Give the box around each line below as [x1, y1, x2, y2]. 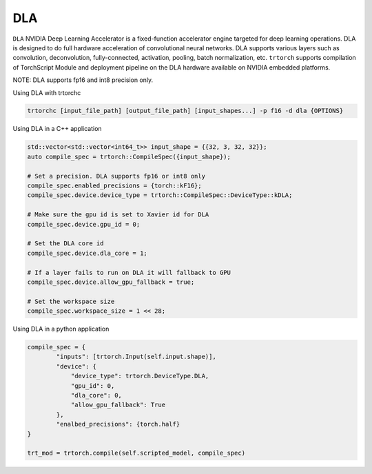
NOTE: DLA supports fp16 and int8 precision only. [12, 76, 154, 84]
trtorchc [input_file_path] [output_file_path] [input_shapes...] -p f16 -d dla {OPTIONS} [27, 107, 344, 115]
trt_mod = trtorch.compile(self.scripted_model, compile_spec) [27, 449, 246, 457]
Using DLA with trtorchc [12, 88, 81, 96]
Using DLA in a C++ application [12, 125, 103, 133]
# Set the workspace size [27, 297, 115, 305]
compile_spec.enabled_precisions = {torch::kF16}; [27, 182, 203, 189]
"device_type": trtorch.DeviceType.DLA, [70, 372, 209, 380]
